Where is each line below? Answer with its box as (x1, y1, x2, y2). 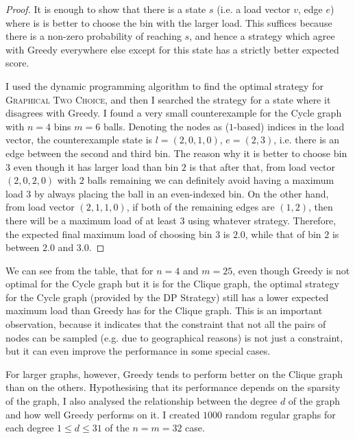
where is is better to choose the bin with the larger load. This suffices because (5, 15, 332, 29)
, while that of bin (245, 226, 321, 241)
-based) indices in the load (234, 119, 345, 133)
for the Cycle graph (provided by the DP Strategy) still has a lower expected (5, 289, 329, 304)
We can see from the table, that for (5, 263, 154, 277)
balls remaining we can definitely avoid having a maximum (87, 173, 334, 187)
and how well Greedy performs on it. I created (5, 407, 200, 421)
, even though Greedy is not (232, 263, 350, 277)
